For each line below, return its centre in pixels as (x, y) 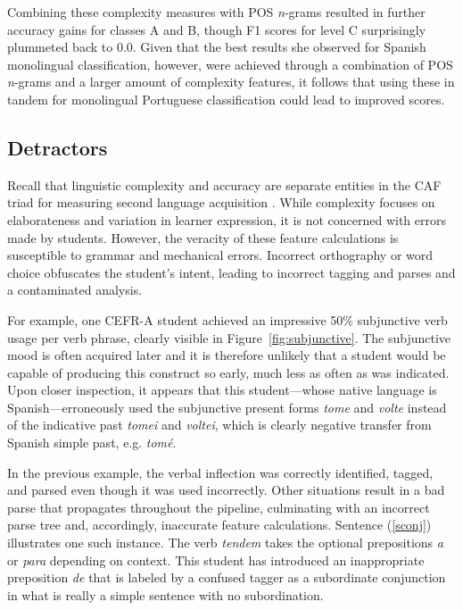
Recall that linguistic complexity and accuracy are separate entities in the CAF (224, 184)
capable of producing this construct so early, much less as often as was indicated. (228, 372)
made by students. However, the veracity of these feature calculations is (203, 237)
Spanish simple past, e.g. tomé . (92, 443)
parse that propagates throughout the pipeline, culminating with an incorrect (219, 507)
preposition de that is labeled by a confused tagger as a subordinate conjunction (227, 577)
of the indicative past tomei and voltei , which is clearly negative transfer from (219, 425)
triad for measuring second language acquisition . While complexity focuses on (221, 202)
